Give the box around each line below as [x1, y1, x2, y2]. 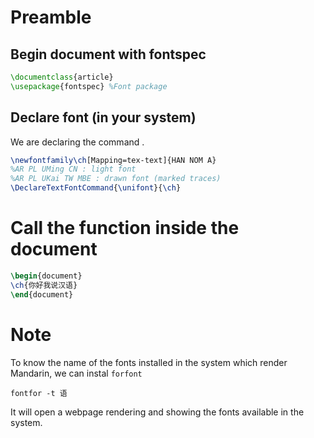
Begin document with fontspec [10, 46, 207, 63]
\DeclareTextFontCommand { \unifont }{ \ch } [10, 183, 182, 193]
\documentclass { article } [10, 72, 114, 82]
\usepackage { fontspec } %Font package [10, 81, 168, 91]
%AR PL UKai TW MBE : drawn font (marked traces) [10, 174, 222, 184]
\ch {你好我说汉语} [10, 280, 78, 290]
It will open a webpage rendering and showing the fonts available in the [10, 406, 305, 418]
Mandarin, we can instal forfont [10, 367, 143, 379]
